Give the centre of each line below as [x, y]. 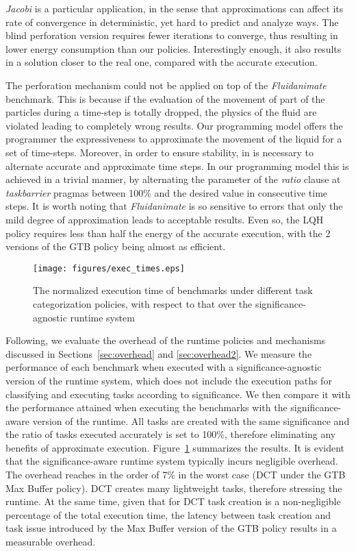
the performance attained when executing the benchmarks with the [147, 407]
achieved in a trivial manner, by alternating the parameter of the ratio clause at [173, 179]
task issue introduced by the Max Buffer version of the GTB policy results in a [171, 528]
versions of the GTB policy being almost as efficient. [116, 246]
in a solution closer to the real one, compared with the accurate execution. [162, 62]
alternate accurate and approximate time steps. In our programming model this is [177, 166]
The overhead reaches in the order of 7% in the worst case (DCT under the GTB [176, 475]
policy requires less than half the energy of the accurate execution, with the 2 [168, 233]
